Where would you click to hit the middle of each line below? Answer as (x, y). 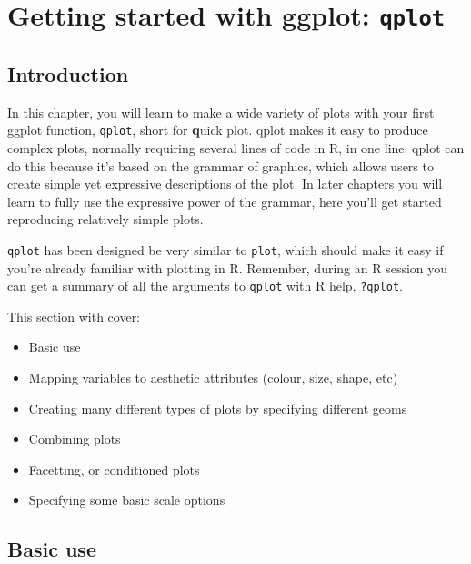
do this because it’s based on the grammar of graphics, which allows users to (220, 165)
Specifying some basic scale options (127, 500)
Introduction (68, 73)
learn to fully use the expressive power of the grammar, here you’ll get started (225, 201)
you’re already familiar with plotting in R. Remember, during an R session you (228, 267)
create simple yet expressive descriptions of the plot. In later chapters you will (225, 184)
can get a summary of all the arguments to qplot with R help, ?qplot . (205, 286)
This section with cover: (74, 316)
